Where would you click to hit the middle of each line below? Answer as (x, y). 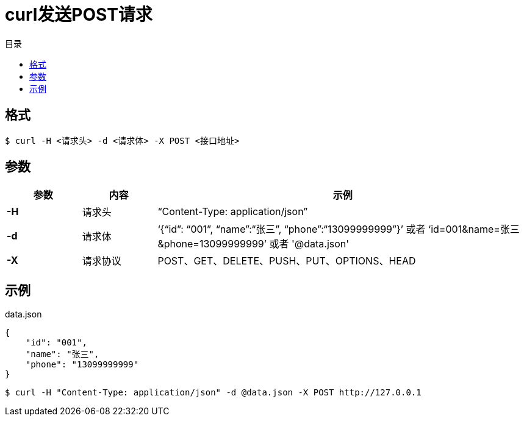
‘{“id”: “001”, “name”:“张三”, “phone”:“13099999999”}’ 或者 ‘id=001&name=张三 (339, 229)
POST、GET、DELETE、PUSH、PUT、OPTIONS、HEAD (287, 261)
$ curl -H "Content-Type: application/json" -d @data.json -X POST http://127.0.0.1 (213, 393)
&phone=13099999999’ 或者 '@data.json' (253, 244)
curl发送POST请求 (79, 15)
